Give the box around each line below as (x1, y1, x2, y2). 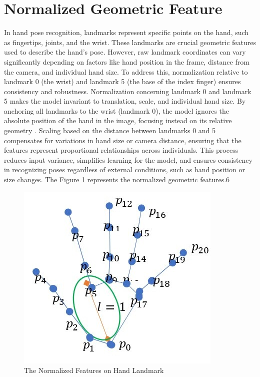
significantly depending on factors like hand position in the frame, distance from (4, 56, 249, 67)
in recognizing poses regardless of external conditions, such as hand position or (4, 164, 245, 175)
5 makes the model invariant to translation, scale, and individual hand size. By (4, 96, 246, 106)
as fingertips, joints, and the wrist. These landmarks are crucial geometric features (4, 37, 256, 47)
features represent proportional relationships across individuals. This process (4, 145, 238, 155)
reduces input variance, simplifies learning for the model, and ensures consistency (4, 154, 252, 165)
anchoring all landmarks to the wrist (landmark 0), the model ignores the (4, 105, 229, 116)
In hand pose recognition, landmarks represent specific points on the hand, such (4, 27, 249, 38)
